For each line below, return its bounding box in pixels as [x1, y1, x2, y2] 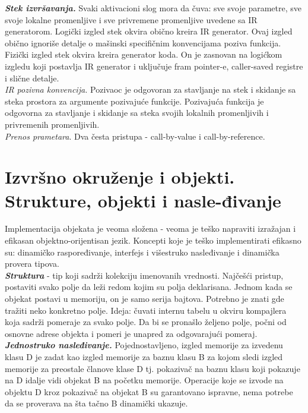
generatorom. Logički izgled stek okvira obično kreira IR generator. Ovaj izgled [5, 25, 293, 37]
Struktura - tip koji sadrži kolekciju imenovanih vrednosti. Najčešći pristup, [5, 269, 284, 281]
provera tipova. [5, 257, 59, 270]
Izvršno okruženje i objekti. [5, 165, 235, 189]
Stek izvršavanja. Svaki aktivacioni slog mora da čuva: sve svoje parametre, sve [5, 2, 301, 14]
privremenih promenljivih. [5, 118, 100, 130]
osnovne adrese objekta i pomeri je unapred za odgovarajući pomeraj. [5, 327, 258, 339]
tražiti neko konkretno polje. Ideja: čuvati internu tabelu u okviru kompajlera [5, 304, 287, 316]
